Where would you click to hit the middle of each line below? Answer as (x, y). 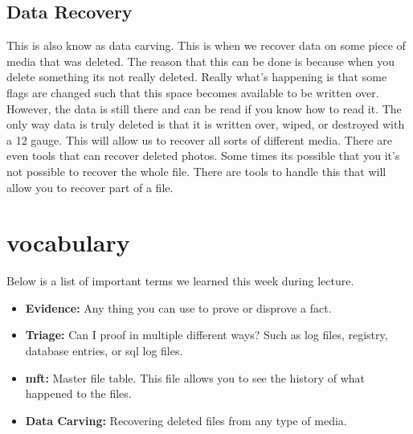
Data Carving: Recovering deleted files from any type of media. (186, 420)
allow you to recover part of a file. (90, 187)
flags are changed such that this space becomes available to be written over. (193, 92)
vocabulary (68, 242)
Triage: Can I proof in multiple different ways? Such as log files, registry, (206, 335)
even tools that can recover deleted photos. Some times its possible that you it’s (203, 156)
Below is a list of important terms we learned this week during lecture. (180, 281)
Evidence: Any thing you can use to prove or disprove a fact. (178, 307)
